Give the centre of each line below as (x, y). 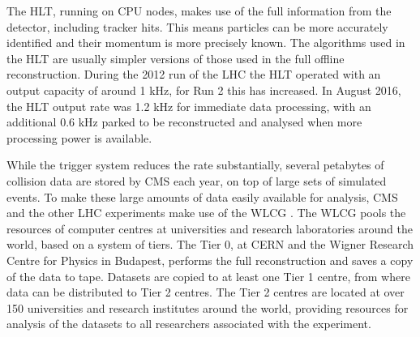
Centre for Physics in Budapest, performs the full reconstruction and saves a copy (210, 260)
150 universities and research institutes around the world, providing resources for (208, 307)
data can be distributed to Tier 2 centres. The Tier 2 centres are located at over (206, 292)
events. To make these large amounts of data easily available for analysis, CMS (202, 196)
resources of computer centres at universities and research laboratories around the (210, 228)
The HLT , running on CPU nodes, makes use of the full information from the (199, 11)
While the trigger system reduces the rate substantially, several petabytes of (195, 165)
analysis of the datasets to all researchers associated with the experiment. (189, 324)
